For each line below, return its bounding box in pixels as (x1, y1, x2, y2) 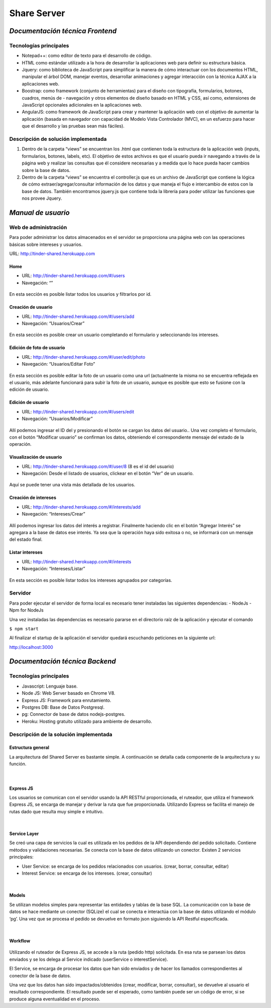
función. (9, 761, 27, 767)
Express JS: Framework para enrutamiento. (22, 697, 111, 703)
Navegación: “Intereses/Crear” (22, 511, 85, 517)
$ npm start (9, 626, 39, 631)
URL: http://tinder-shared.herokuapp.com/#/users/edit (22, 408, 134, 414)
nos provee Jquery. (22, 195, 62, 201)
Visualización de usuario (9, 454, 62, 460)
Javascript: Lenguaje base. (22, 683, 78, 689)
